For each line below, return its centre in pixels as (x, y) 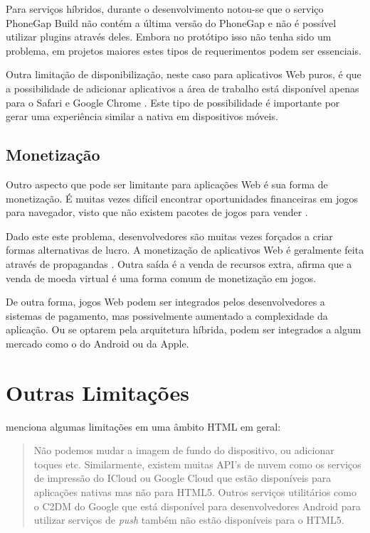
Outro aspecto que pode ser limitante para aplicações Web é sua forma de (167, 184)
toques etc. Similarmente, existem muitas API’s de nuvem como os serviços (197, 464)
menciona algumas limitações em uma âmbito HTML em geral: (143, 426)
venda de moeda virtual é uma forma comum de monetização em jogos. (161, 278)
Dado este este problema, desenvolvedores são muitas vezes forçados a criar (169, 236)
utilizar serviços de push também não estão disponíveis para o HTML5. (189, 520)
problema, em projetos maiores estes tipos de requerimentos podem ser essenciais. (184, 50)
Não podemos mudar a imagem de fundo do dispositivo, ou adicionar (184, 450)
